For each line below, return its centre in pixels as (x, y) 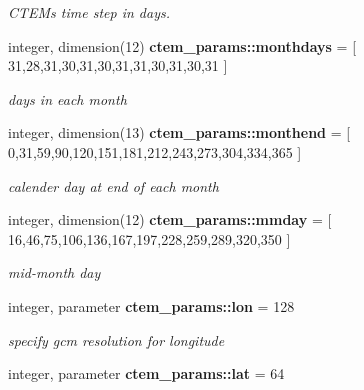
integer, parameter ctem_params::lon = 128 (151, 305)
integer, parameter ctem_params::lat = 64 (146, 373)
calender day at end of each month (113, 185)
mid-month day (54, 272)
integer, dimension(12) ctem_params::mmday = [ (170, 219)
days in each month (67, 98)
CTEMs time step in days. (89, 12)
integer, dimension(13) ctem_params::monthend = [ (179, 132)
